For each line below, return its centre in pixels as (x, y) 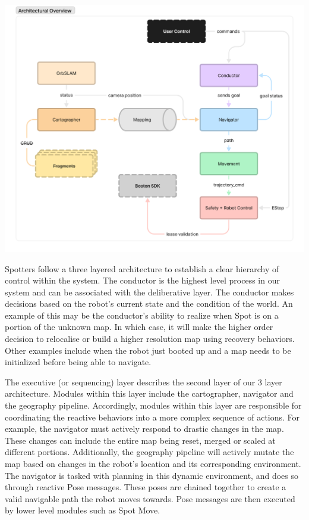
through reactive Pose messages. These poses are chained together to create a (146, 487)
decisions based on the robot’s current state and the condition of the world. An (149, 303)
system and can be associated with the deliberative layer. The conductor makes (149, 292)
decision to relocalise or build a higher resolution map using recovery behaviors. (150, 339)
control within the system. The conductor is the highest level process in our (142, 280)
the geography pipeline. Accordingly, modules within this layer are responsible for (153, 405)
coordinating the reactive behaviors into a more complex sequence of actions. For (152, 417)
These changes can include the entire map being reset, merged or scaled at (140, 440)
